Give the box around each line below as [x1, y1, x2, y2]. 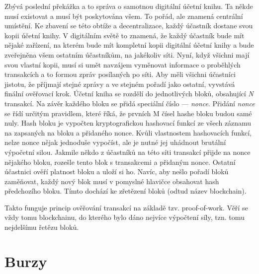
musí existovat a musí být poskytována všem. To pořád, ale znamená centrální [4, 10, 243, 21]
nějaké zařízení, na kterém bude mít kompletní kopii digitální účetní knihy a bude [4, 40, 254, 50]
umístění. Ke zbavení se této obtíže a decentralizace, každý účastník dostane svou [4, 20, 253, 31]
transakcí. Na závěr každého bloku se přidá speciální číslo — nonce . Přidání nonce [4, 98, 255, 108]
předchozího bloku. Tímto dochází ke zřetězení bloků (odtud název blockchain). [4, 186, 247, 196]
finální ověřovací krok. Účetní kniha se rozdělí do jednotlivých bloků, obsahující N [4, 88, 254, 99]
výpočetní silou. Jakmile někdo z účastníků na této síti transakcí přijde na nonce [4, 146, 251, 157]
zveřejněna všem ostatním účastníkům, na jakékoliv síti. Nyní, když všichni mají [4, 49, 250, 60]
